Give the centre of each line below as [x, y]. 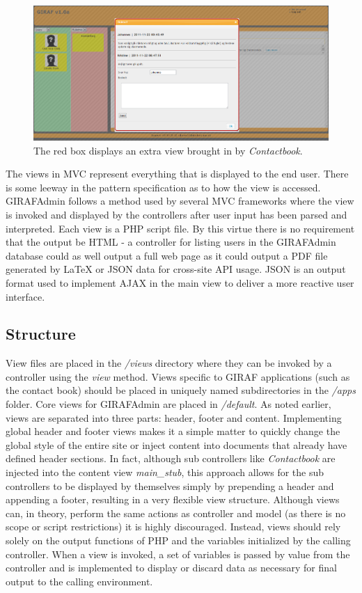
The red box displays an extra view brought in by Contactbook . [168, 150]
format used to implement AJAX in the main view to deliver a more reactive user [180, 282]
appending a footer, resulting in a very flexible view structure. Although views [173, 499]
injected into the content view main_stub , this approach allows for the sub [165, 472]
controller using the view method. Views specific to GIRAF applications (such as [178, 376]
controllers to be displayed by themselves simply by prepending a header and [170, 485]
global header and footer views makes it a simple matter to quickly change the [173, 431]
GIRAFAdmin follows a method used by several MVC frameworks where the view [180, 201]
